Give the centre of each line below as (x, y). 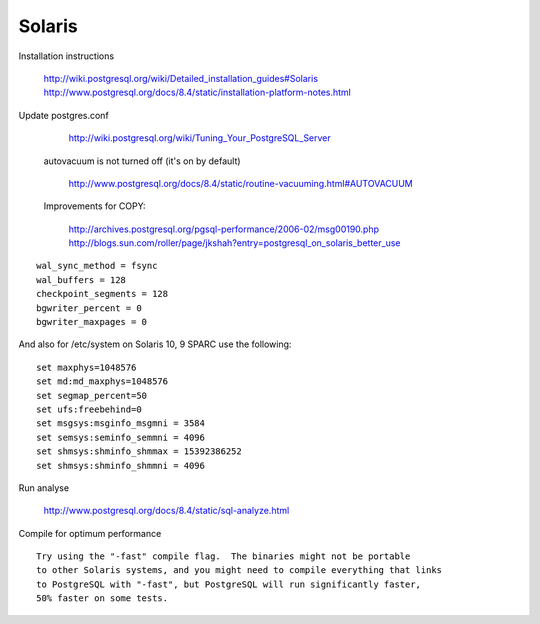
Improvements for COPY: (94, 206)
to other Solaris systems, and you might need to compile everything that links (239, 570)
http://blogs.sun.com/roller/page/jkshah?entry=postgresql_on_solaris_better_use (234, 243)
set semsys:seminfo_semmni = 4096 (120, 437)
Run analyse (44, 487)
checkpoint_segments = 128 (102, 294)
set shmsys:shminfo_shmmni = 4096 (120, 465)
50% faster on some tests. (102, 598)
